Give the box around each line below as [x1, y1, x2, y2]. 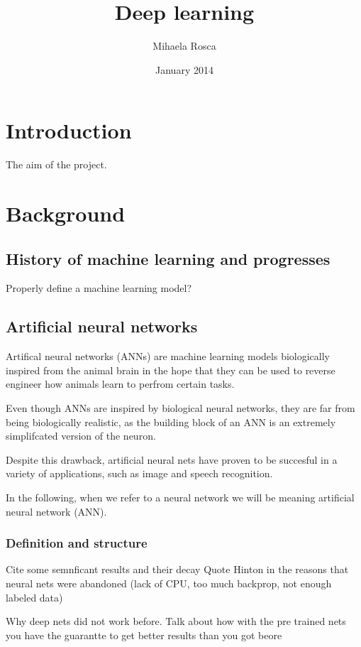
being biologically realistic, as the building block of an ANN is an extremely [6, 414, 336, 429]
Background [6, 199, 126, 228]
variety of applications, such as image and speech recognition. [6, 466, 273, 481]
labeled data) [6, 589, 63, 604]
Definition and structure [6, 534, 148, 552]
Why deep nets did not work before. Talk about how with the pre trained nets [6, 614, 346, 629]
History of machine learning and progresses [6, 247, 331, 269]
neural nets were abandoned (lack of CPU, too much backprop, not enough [6, 575, 332, 590]
